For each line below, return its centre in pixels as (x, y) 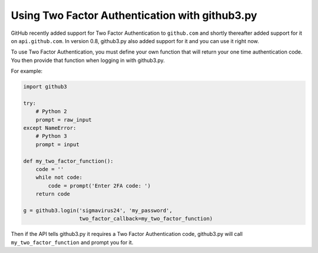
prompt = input (57, 144)
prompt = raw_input (64, 120)
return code (53, 194)
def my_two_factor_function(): (69, 161)
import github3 (45, 87)
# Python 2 (51, 111)
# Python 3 (51, 136)
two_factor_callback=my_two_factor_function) (146, 219)
